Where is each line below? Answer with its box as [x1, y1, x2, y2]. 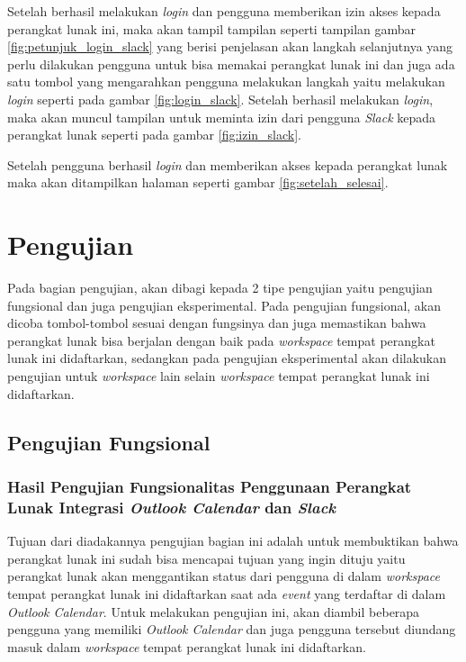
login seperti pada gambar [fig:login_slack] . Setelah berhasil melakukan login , [7, 89, 434, 108]
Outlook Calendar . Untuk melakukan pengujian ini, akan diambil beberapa [7, 602, 420, 621]
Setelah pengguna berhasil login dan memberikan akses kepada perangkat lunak [7, 155, 448, 174]
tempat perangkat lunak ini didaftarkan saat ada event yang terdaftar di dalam [7, 584, 446, 603]
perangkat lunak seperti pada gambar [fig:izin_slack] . [7, 125, 302, 144]
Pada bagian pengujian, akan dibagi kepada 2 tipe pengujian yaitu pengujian [7, 278, 433, 297]
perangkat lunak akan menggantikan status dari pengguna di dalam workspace [7, 567, 440, 585]
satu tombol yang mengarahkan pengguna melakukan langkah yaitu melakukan [7, 72, 445, 91]
